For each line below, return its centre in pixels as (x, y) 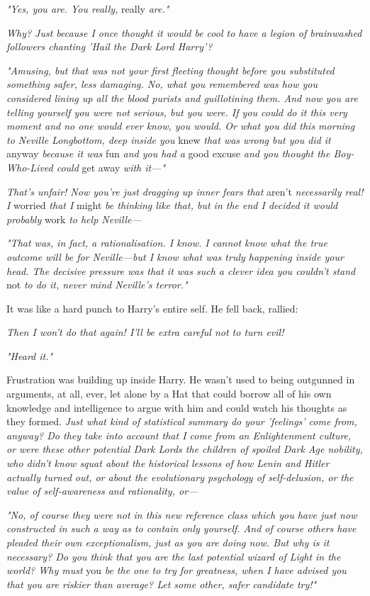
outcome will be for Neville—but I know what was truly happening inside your (175, 256)
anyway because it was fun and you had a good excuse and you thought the (168, 153)
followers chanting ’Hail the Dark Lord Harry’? (110, 46)
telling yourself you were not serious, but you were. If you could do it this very (177, 112)
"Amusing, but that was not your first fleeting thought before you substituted (170, 70)
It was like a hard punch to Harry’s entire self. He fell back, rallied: (152, 308)
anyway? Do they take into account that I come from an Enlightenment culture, (179, 435)
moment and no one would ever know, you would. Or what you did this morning (181, 126)
